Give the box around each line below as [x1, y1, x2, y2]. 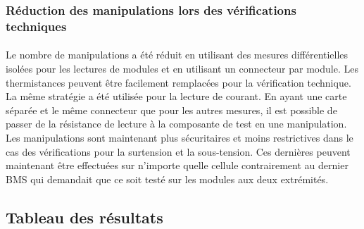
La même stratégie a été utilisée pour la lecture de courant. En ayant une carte [6, 89, 347, 104]
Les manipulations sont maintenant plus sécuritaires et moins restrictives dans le [6, 130, 353, 144]
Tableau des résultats [6, 206, 163, 228]
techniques [6, 17, 67, 35]
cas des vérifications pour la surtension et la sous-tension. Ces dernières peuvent [6, 144, 351, 159]
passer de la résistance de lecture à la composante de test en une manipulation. [6, 116, 347, 131]
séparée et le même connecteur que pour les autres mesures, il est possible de [6, 102, 337, 117]
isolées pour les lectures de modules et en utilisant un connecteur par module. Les [6, 61, 358, 75]
